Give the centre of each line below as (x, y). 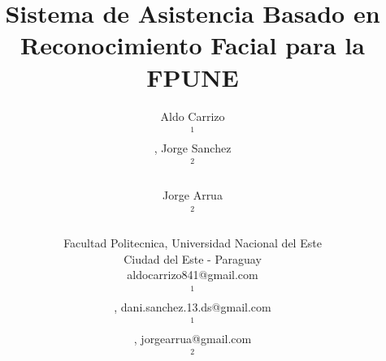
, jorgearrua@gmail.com (193, 338)
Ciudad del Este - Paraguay (193, 258)
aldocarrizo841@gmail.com (193, 275)
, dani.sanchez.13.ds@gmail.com (193, 306)
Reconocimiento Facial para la (193, 45)
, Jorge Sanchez (193, 147)
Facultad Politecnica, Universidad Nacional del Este (193, 243)
